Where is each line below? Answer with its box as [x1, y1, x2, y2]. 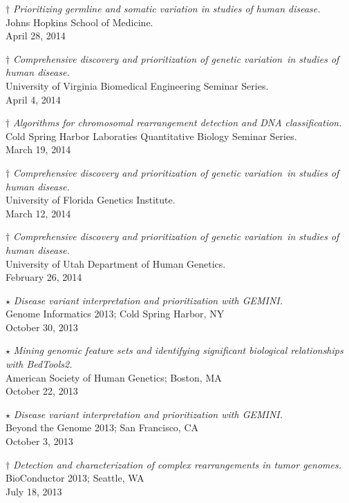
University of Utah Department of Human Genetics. [6, 256, 226, 270]
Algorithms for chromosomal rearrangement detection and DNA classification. [12, 115, 342, 130]
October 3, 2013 [6, 434, 73, 448]
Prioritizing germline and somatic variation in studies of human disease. [12, 1, 321, 15]
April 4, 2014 [6, 92, 61, 106]
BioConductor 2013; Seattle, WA [6, 471, 144, 485]
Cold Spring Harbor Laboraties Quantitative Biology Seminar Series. [6, 128, 297, 143]
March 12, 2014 [6, 206, 71, 220]
